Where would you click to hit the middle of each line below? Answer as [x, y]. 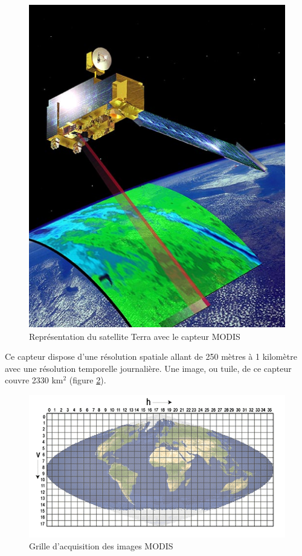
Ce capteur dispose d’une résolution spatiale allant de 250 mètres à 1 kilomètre [151, 356]
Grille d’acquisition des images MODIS [101, 546]
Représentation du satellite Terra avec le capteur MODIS [135, 336]
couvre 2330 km [34, 380]
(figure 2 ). [88, 380]
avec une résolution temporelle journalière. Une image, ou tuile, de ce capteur [148, 368]
